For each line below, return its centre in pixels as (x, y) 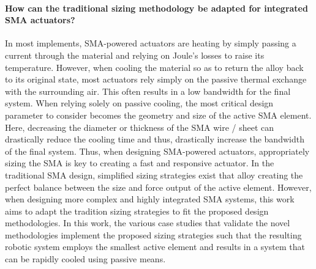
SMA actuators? (40, 20)
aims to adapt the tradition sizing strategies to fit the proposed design (137, 211)
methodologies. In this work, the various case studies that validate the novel (148, 223)
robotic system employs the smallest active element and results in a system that (155, 247)
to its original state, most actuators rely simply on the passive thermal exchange (156, 79)
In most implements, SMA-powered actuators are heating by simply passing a (151, 43)
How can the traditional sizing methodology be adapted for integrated (156, 8)
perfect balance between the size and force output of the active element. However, (158, 187)
